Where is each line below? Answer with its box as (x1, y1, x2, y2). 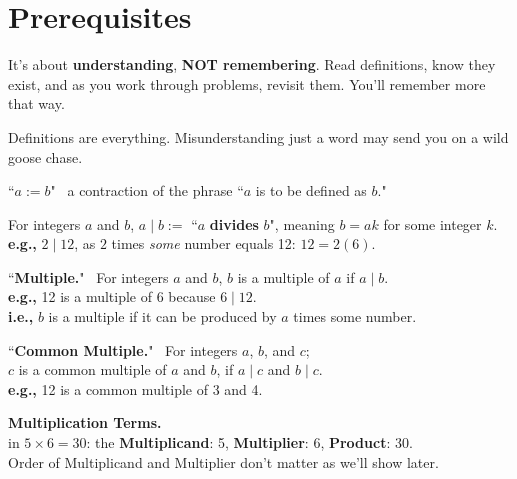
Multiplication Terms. (8, 412, 162, 433)
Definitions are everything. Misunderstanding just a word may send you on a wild (8, 126, 509, 147)
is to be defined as (255, 180, 367, 201)
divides (209, 213, 259, 234)
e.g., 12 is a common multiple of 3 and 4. (8, 378, 263, 399)
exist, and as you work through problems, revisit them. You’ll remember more (8, 73, 486, 94)
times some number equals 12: (111, 233, 296, 254)
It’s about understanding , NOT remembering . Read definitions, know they (8, 54, 496, 75)
